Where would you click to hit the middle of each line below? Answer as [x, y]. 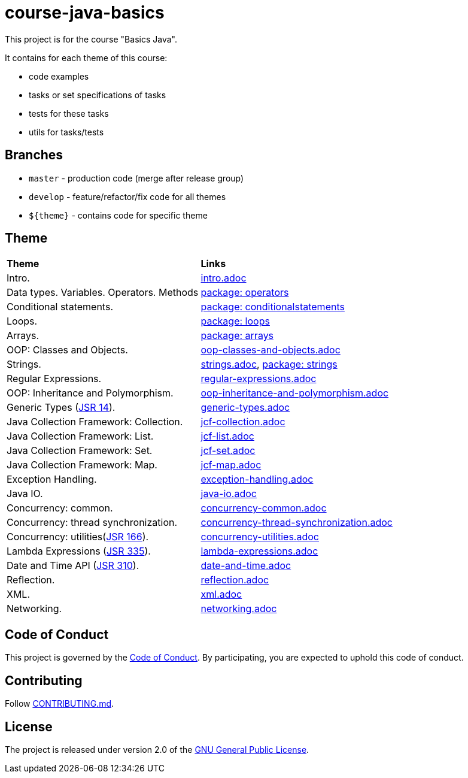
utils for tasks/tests [66, 132]
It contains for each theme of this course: [86, 57]
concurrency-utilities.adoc [260, 537]
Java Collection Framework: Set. [80, 451]
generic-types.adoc [245, 408]
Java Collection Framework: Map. [82, 465]
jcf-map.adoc [231, 465]
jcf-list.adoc [227, 436]
